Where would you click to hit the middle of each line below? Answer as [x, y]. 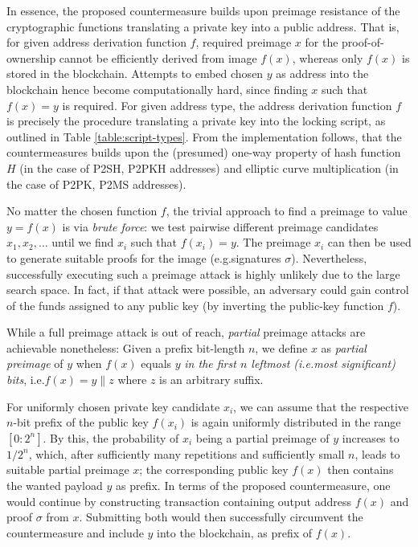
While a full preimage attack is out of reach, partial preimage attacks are [186, 332]
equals [156, 363]
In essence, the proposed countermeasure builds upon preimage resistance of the [203, 10]
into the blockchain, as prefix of [235, 532]
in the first [210, 363]
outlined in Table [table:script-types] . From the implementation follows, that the [204, 136]
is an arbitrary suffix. [211, 380]
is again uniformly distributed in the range [296, 422]
